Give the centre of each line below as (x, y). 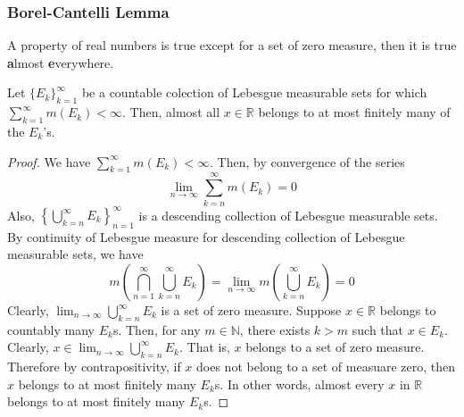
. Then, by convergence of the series (307, 161)
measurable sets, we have (75, 254)
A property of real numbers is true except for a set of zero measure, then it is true (232, 45)
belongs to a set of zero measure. (335, 347)
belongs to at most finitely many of (354, 112)
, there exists (275, 329)
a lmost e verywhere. (61, 62)
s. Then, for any (157, 329)
